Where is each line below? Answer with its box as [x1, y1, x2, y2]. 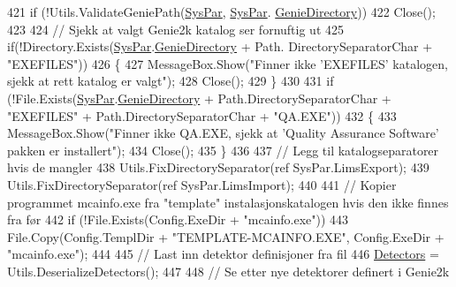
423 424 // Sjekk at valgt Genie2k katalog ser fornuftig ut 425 [7, 19, 344, 38]
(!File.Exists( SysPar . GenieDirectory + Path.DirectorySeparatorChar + [7, 88, 391, 107]
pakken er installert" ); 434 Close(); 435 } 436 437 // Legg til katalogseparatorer [7, 140, 439, 159]
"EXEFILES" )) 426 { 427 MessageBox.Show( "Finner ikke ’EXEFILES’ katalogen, [7, 54, 448, 72]
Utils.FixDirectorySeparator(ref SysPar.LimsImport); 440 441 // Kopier [7, 175, 397, 193]
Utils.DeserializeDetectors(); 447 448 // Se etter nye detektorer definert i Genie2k [7, 261, 450, 280]
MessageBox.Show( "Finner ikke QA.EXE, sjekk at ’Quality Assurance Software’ [7, 124, 439, 142]
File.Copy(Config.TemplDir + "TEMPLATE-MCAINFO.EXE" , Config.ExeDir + [7, 227, 445, 245]
